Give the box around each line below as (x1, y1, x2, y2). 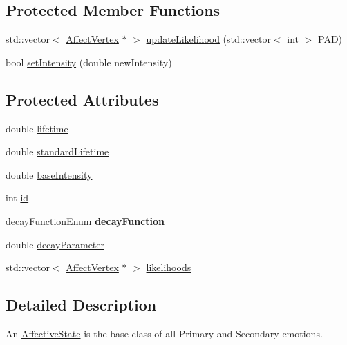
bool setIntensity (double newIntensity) (6, 55, 172, 69)
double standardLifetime (6, 144, 109, 159)
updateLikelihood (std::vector (146, 32, 271, 46)
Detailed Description (6, 294, 157, 315)
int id (6, 190, 29, 205)
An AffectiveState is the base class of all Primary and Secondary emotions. (6, 326, 323, 340)
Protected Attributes (6, 88, 159, 110)
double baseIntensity (6, 167, 93, 181)
